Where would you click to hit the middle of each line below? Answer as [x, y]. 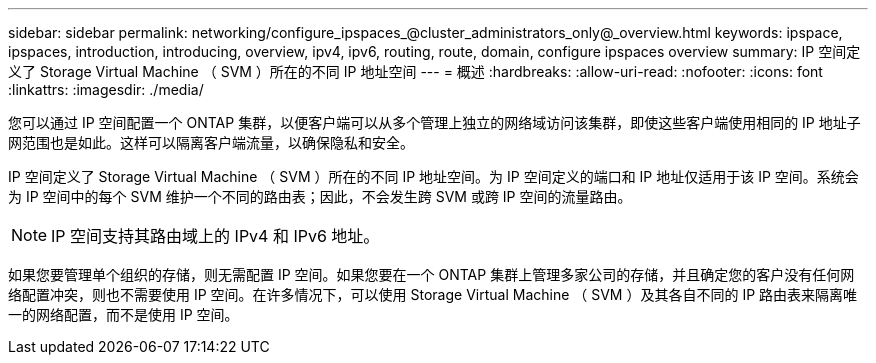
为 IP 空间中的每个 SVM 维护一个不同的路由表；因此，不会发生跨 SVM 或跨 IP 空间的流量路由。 [320, 196]
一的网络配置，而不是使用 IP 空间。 [123, 314]
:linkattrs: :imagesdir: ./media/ [106, 89]
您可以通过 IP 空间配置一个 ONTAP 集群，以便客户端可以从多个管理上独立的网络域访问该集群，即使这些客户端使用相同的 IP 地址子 [434, 122]
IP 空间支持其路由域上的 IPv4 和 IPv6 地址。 [215, 236]
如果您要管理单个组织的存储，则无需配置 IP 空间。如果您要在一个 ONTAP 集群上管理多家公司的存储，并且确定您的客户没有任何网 [431, 274]
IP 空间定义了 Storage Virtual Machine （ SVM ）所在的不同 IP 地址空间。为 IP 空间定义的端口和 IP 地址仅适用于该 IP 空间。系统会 [433, 176]
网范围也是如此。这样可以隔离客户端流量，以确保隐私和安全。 [211, 142]
